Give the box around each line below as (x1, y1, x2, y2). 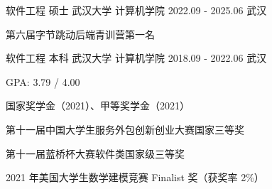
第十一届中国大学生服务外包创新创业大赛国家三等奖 (6, 121, 244, 136)
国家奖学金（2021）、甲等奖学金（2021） (6, 98, 190, 113)
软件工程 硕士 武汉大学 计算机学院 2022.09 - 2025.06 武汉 (6, 3, 267, 17)
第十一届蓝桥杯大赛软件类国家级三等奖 (6, 146, 185, 161)
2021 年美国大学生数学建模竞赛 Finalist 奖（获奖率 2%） (6, 170, 264, 185)
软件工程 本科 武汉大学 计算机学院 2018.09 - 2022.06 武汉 (6, 50, 267, 65)
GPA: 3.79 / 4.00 (6, 74, 80, 89)
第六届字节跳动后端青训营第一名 (6, 26, 155, 41)
